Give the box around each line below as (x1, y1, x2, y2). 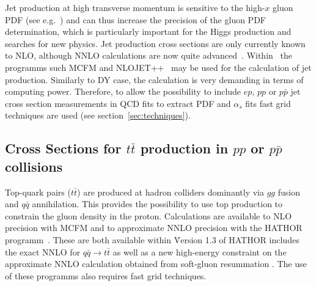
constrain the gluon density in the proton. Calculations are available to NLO (5, 209, 292, 222)
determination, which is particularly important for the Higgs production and (5, 25, 292, 38)
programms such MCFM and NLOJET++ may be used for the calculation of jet (5, 61, 312, 73)
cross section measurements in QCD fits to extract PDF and (5, 97, 231, 109)
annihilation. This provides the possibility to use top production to (32, 197, 283, 210)
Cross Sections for (5, 139, 122, 158)
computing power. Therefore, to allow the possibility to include (5, 85, 241, 98)
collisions (5, 156, 63, 175)
